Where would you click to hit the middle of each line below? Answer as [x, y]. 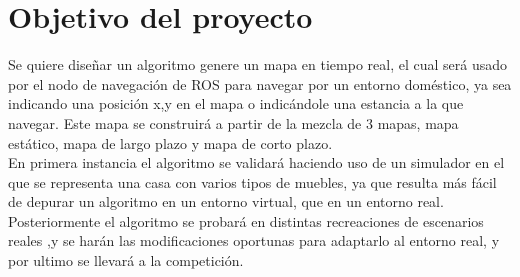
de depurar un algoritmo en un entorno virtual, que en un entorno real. [226, 201]
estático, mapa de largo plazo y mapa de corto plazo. [170, 142]
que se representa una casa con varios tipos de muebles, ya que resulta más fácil [252, 181]
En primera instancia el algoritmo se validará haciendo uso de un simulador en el [256, 162]
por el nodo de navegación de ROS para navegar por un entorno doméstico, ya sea [260, 83]
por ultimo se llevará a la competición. [126, 260]
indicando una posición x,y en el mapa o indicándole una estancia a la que [236, 103]
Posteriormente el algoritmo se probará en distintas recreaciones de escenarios [246, 220]
